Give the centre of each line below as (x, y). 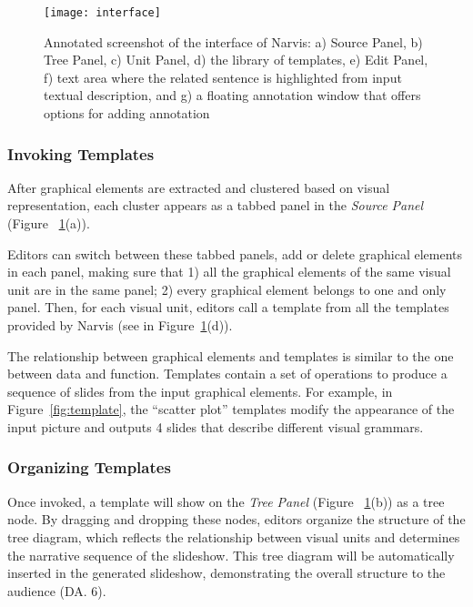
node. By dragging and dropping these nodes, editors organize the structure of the (236, 519)
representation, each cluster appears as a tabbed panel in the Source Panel (216, 205)
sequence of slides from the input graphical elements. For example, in (200, 391)
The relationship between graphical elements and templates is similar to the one (231, 355)
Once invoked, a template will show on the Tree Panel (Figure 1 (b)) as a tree (226, 501)
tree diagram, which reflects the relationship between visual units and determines (234, 536)
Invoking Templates (81, 153)
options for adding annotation (127, 113)
